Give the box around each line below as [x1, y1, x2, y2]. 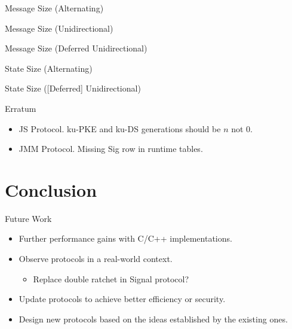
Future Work [5, 212, 52, 224]
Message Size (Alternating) [5, 2, 104, 14]
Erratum [5, 102, 36, 114]
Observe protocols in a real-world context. [19, 252, 173, 265]
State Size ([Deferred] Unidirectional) [5, 82, 141, 95]
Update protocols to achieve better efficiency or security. [19, 293, 226, 305]
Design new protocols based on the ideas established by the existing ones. [19, 312, 288, 325]
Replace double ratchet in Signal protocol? [33, 272, 189, 285]
